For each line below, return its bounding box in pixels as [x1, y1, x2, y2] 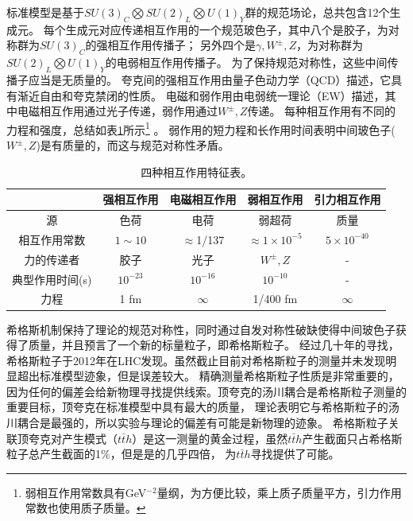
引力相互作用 [314, 191, 381, 208]
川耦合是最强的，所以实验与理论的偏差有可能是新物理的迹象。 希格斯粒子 [6, 414, 388, 431]
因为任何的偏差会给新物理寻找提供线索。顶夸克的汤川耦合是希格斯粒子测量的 [6, 383, 407, 399]
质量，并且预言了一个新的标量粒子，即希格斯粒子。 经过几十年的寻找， [28, 336, 399, 353]
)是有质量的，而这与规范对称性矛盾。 [36, 137, 230, 154]
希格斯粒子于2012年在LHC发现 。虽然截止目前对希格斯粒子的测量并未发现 [6, 352, 386, 368]
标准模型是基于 [6, 4, 84, 20]
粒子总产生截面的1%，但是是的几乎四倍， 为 [6, 445, 237, 462]
